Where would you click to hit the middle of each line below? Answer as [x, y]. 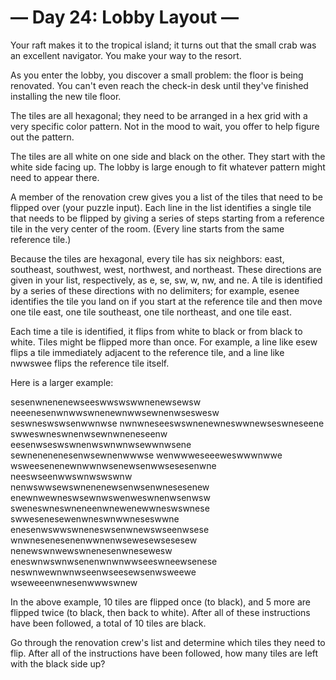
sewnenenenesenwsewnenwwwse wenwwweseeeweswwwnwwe [146, 455]
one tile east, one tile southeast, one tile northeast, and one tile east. [151, 312]
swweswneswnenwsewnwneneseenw [89, 433]
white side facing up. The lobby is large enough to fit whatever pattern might [168, 167]
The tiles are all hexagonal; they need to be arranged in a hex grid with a [159, 115]
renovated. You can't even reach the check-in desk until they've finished [159, 85]
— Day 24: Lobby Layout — [124, 17]
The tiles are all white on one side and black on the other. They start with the [168, 156]
